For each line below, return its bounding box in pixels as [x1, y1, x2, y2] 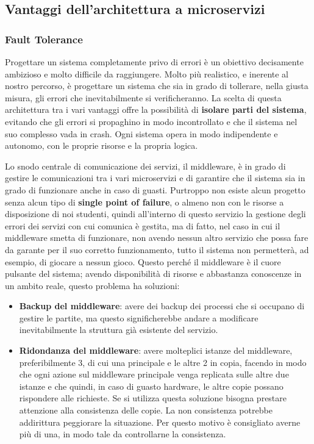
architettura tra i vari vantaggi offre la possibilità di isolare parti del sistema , [5, 103, 307, 116]
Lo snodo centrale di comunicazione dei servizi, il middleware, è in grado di [5, 159, 286, 172]
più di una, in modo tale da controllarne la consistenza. [19, 428, 226, 440]
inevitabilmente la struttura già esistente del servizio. [19, 323, 218, 336]
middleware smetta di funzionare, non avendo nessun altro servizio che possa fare [5, 231, 309, 244]
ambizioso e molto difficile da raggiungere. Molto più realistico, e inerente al [5, 67, 289, 80]
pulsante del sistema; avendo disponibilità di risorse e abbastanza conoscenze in [5, 267, 302, 280]
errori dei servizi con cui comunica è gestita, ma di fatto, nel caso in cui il [5, 219, 280, 232]
